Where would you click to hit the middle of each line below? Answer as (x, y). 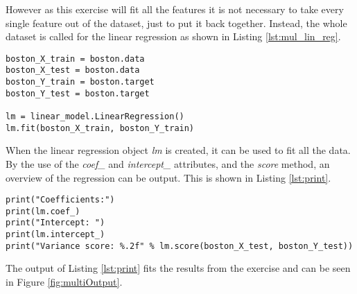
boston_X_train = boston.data (75, 59)
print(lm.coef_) (43, 211)
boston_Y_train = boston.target (80, 82)
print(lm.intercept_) (55, 235)
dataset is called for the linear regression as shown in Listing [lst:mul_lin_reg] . (173, 36)
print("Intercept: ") (55, 223)
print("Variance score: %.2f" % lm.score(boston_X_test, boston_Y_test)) (180, 246)
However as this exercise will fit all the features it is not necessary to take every (175, 9)
